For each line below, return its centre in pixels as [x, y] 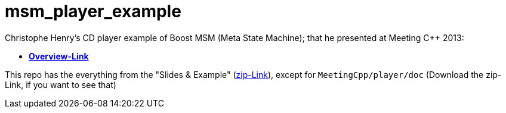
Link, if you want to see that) [61, 84]
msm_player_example [93, 11]
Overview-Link [59, 56]
